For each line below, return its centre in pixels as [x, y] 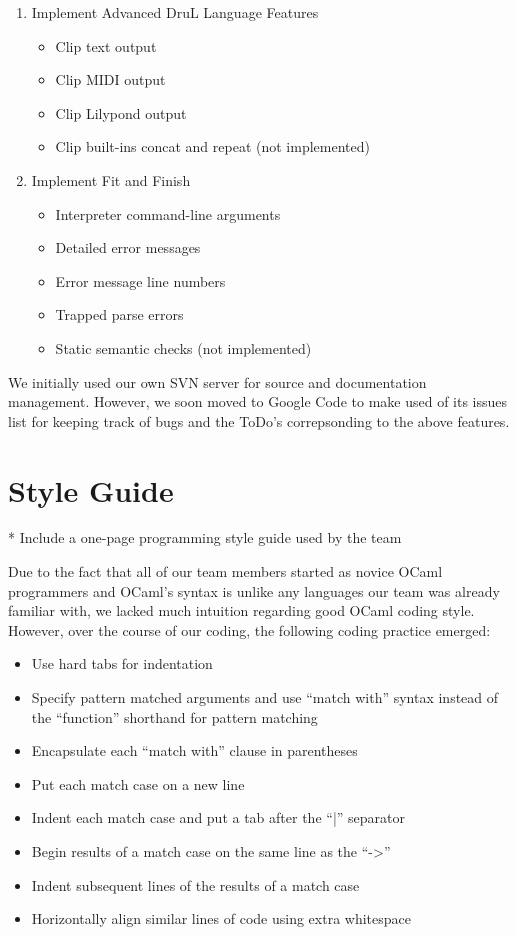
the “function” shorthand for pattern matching [174, 716]
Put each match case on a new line [138, 783]
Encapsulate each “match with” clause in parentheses [194, 750]
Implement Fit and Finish [111, 179]
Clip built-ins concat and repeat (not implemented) [212, 146]
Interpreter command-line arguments [168, 213]
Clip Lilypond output [121, 112]
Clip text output [106, 45]
